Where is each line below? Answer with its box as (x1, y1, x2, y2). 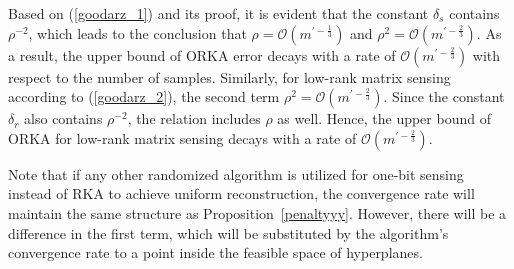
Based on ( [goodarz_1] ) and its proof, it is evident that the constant (8, 3, 429, 23)
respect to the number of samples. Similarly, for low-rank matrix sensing (8, 66, 451, 87)
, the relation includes (127, 108, 261, 129)
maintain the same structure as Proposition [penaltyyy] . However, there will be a (8, 202, 507, 223)
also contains (24, 108, 103, 129)
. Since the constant (383, 86, 505, 107)
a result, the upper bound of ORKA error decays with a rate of (8, 44, 396, 65)
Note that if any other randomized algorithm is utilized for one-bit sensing (8, 163, 464, 184)
